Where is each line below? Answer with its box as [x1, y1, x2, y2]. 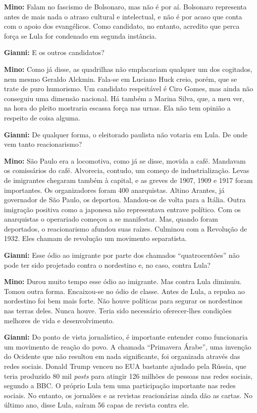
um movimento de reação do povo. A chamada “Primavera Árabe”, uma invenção [4, 341, 252, 352]
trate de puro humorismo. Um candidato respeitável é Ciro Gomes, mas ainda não [4, 83, 254, 94]
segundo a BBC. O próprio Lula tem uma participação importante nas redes [4, 380, 236, 391]
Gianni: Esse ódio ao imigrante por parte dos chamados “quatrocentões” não [4, 250, 240, 260]
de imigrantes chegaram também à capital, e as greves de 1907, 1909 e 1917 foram [4, 175, 253, 185]
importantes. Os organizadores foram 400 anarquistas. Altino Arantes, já [4, 184, 225, 195]
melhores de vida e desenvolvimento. [4, 315, 114, 325]
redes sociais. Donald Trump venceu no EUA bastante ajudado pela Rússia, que [4, 361, 247, 371]
